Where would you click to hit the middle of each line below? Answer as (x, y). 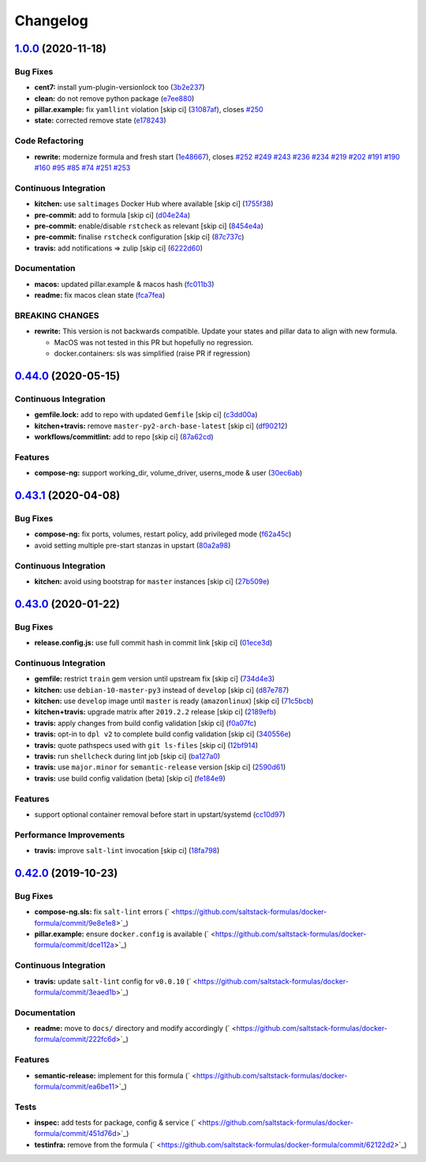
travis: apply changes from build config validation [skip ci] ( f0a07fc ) (145, 723)
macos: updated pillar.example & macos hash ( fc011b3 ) (124, 284)
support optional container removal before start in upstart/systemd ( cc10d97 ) (160, 814)
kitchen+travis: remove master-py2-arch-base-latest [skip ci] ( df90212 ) (161, 426)
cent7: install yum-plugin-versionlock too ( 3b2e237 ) (120, 88)
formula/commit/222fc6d (75, 1040)
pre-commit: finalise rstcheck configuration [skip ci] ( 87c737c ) (139, 237)
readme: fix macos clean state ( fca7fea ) (100, 295)
